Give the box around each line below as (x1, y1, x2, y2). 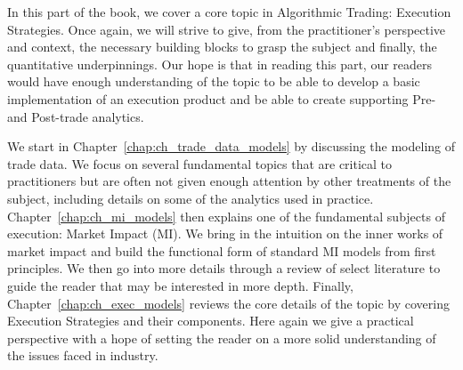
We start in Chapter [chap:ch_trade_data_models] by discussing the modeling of (7, 137, 456, 156)
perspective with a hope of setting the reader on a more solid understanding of (7, 328, 436, 347)
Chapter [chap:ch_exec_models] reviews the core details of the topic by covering (7, 294, 450, 312)
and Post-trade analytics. (7, 107, 144, 125)
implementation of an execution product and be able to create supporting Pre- (7, 89, 436, 108)
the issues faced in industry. (7, 346, 158, 365)
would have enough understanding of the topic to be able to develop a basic (7, 72, 420, 91)
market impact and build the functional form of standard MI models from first (7, 241, 436, 260)
